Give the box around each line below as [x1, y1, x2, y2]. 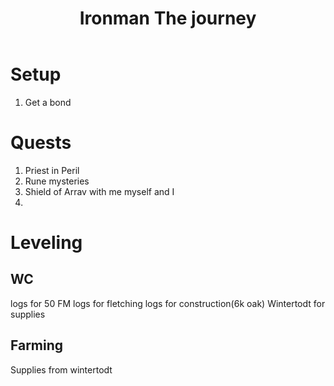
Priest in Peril [24, 164, 80, 176]
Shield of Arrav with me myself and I [24, 185, 175, 197]
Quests [10, 132, 72, 154]
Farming [10, 337, 64, 354]
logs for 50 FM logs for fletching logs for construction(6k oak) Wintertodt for [10, 297, 326, 309]
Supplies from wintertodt [10, 363, 113, 376]
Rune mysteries [24, 175, 90, 187]
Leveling [10, 232, 83, 254]
